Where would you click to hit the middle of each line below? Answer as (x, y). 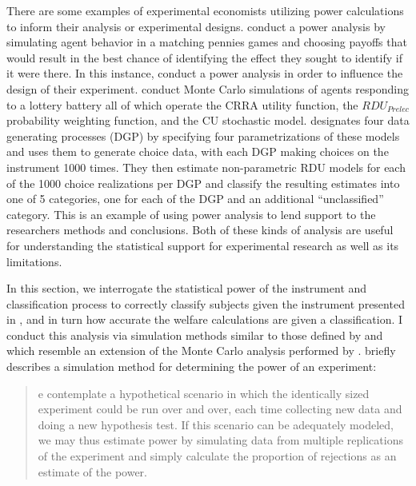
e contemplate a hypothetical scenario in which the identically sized (204, 393)
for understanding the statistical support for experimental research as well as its (203, 245)
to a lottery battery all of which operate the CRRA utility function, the (182, 104)
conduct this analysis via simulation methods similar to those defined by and (195, 335)
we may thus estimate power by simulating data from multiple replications (220, 440)
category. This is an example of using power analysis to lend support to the (191, 214)
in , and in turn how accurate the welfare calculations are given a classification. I (205, 319)
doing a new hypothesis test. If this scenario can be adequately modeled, (216, 424)
